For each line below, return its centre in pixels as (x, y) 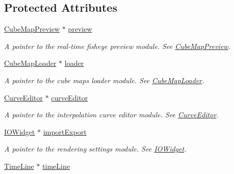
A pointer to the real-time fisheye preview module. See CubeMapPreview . (117, 46)
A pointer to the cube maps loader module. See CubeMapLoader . (104, 80)
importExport (65, 131)
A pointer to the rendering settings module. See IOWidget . (95, 149)
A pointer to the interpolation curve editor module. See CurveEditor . (111, 115)
